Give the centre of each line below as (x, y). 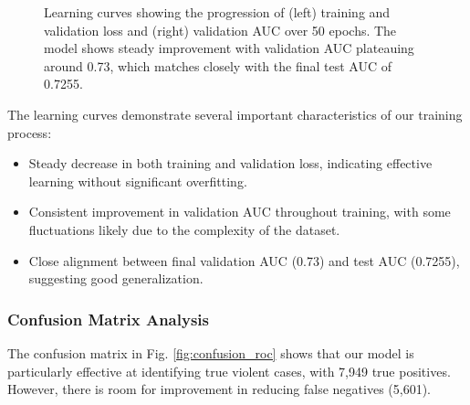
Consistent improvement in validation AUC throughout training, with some (240, 212)
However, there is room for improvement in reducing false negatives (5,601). (219, 389)
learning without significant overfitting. (138, 181)
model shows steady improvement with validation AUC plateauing (229, 48)
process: (30, 132)
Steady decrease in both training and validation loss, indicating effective (230, 163)
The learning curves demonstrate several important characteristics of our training (235, 114)
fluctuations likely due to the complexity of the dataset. (184, 229)
